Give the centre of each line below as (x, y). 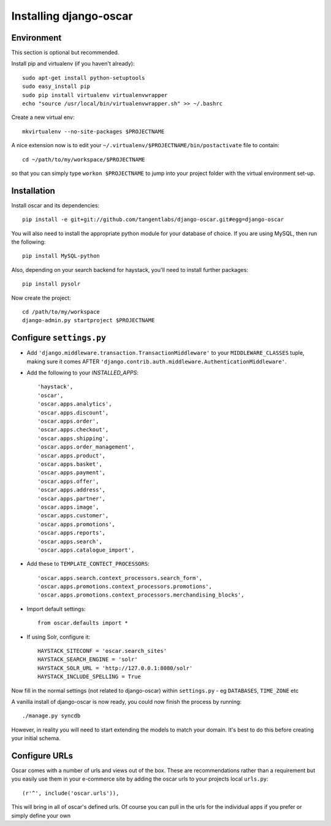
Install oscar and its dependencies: (55, 205)
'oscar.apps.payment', (72, 473)
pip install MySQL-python (61, 256)
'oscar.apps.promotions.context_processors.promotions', (125, 587)
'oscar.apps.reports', (72, 533)
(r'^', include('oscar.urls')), (71, 793)
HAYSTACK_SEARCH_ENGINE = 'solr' (88, 659)
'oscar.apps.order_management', (86, 447)
